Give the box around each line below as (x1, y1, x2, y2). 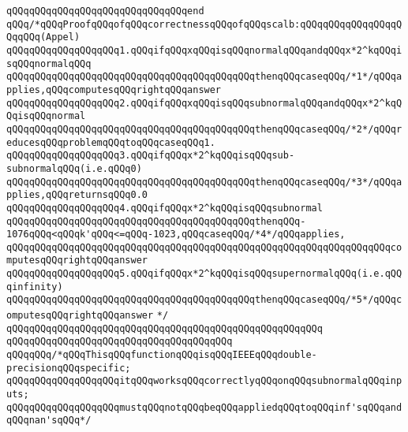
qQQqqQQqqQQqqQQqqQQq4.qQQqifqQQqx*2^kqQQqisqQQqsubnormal (6, 202, 323, 214)
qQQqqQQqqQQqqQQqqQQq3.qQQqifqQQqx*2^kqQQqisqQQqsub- (6, 150, 295, 162)
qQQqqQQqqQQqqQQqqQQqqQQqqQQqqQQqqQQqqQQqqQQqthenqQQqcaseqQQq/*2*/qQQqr (6, 123, 402, 135)
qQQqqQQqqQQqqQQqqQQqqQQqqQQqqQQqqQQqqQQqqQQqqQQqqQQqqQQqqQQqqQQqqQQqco (6, 241, 402, 253)
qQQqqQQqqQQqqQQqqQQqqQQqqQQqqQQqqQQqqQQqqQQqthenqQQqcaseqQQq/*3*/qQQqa (6, 176, 402, 188)
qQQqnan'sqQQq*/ (6, 415, 92, 426)
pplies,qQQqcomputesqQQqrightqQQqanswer (6, 84, 222, 95)
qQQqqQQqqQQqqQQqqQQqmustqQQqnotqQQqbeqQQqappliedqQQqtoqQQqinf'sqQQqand (6, 401, 402, 413)
